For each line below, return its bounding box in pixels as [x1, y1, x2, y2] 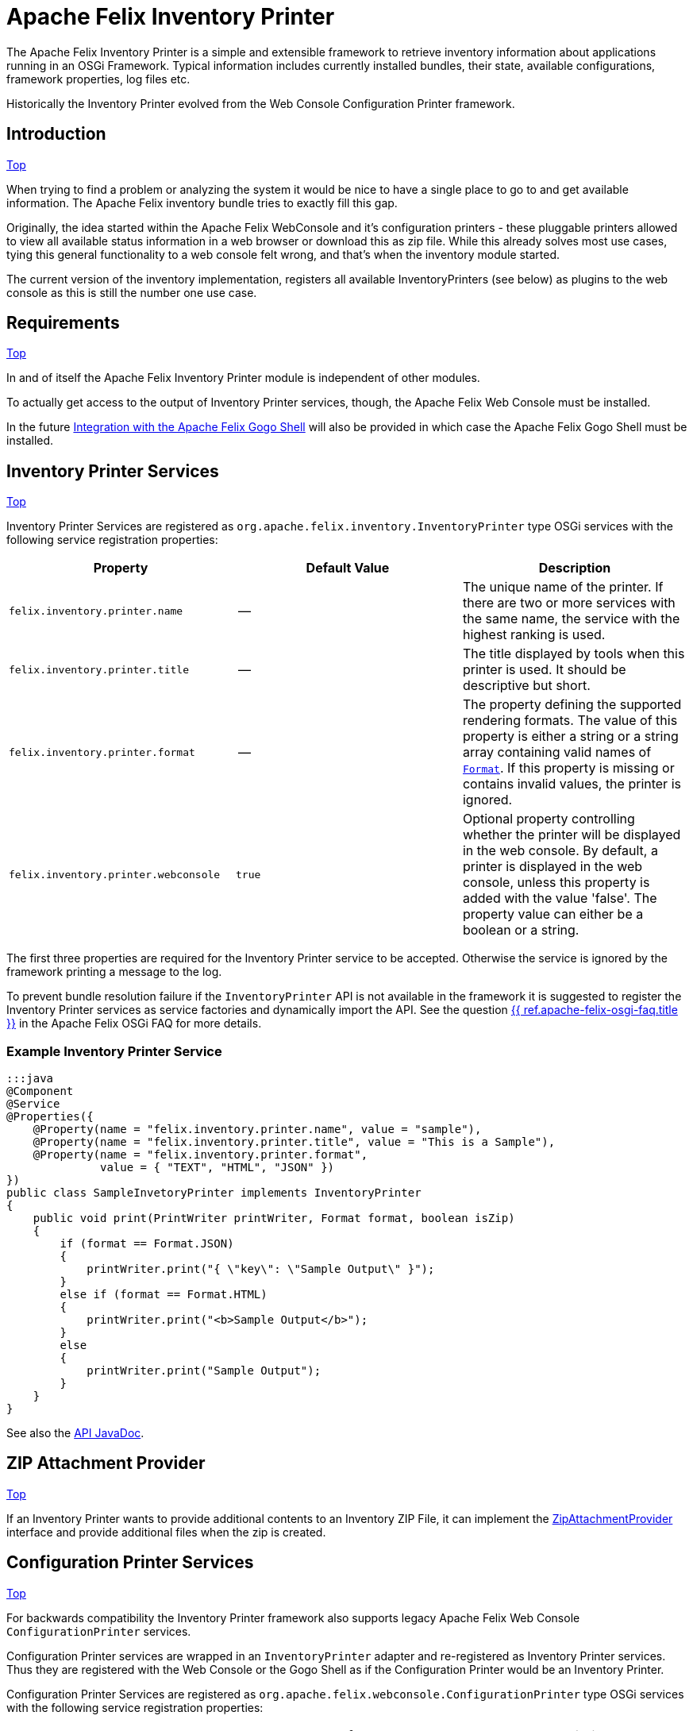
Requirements [6, 313, 120, 333]
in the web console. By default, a [462, 842, 658, 859]
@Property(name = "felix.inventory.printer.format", [33, 1148, 368, 1162]
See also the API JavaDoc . [6, 1426, 144, 1440]
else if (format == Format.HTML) [60, 1288, 268, 1301]
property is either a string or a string [462, 728, 679, 745]
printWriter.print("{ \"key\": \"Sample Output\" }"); [87, 1263, 435, 1276]
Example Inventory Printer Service [6, 1043, 222, 1059]
